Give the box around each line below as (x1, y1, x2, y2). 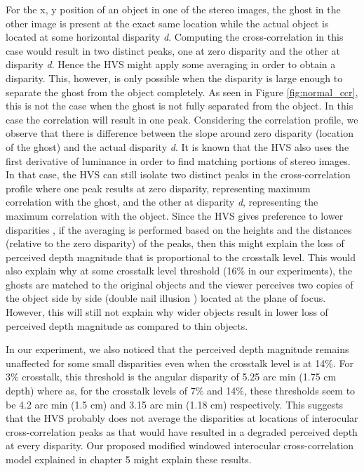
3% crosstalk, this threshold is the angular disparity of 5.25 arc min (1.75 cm (6, 369, 337, 384)
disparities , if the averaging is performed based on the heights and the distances (6, 222, 352, 237)
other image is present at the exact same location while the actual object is (6, 15, 329, 30)
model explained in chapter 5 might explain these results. (6, 452, 252, 466)
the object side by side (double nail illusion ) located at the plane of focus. (6, 291, 326, 305)
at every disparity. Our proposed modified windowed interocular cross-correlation (6, 438, 354, 453)
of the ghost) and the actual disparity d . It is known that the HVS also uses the (6, 139, 349, 154)
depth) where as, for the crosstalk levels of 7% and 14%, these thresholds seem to (6, 383, 356, 398)
